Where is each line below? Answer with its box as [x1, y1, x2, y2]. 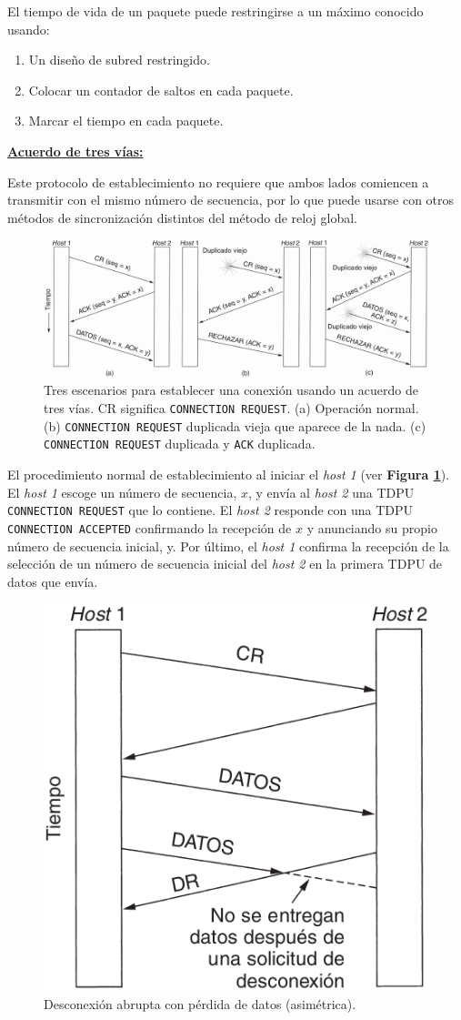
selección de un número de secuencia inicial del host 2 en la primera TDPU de [7, 554, 443, 573]
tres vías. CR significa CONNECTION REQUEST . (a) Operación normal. [44, 399, 419, 418]
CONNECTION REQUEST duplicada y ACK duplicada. [44, 434, 316, 453]
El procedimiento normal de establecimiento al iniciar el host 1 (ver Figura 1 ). [7, 465, 450, 484]
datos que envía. [7, 571, 98, 591]
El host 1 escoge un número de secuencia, [7, 482, 237, 501]
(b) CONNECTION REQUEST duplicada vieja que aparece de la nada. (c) [44, 416, 426, 435]
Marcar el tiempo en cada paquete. [28, 111, 224, 130]
